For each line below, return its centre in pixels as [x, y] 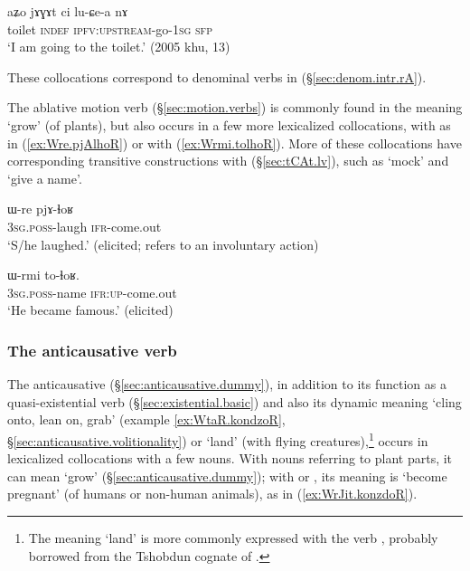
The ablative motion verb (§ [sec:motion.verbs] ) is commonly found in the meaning [235, 107]
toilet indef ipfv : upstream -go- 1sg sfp [110, 29]
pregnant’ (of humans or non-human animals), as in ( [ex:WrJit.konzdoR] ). [212, 494]
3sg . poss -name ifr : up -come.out [92, 292]
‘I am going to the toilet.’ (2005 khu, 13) [119, 47]
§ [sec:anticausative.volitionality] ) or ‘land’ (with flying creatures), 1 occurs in [218, 439]
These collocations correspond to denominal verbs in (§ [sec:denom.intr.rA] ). [217, 76]
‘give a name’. [45, 178]
